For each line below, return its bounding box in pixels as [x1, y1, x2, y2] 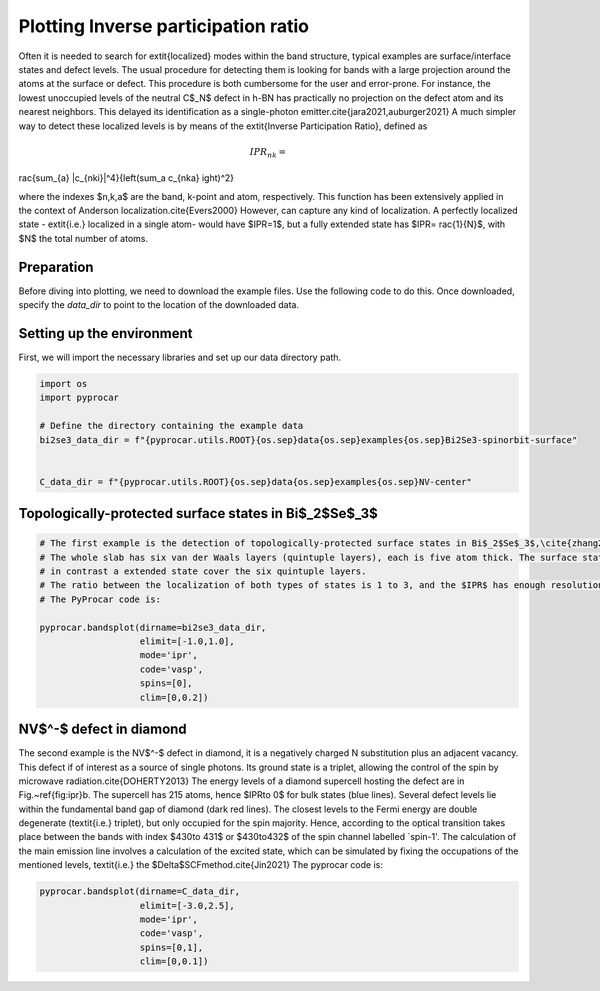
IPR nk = [249, 146, 287, 160]
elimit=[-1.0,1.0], [139, 636, 235, 647]
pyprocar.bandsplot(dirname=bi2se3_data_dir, [39, 621, 267, 633]
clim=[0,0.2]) [139, 691, 209, 703]
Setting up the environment [18, 325, 193, 342]
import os [39, 378, 88, 389]
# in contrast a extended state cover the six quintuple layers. [39, 566, 367, 577]
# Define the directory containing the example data [39, 420, 304, 432]
